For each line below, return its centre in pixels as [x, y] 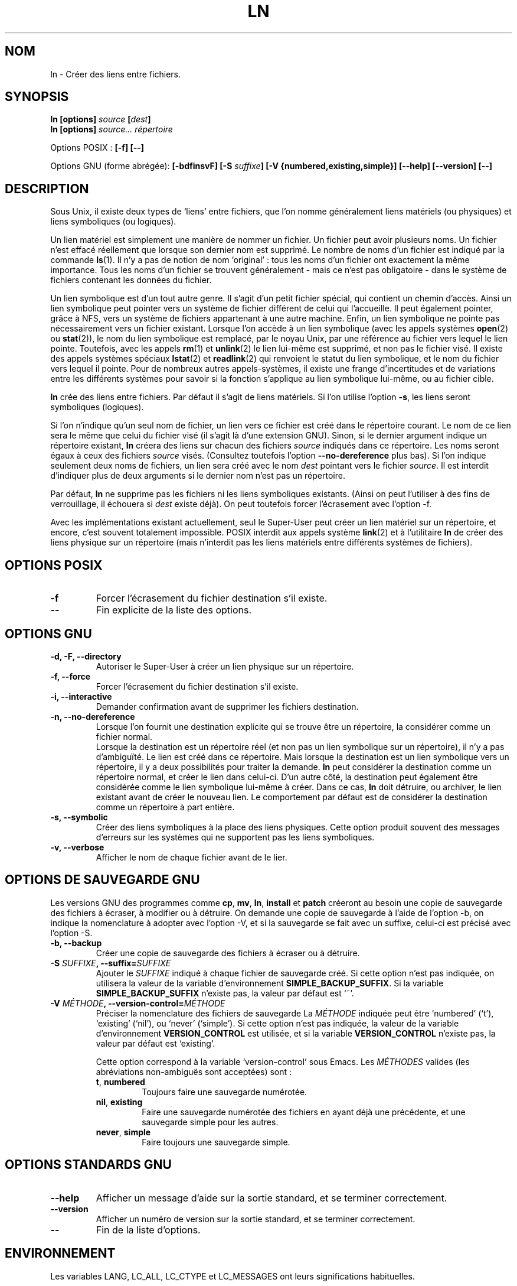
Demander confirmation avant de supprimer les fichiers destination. [227, 706]
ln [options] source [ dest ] [101, 119]
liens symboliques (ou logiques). [113, 222]
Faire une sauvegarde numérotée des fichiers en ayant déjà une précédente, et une [304, 1112]
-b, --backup [76, 943]
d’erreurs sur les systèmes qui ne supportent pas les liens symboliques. [235, 837]
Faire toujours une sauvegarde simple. [216, 1142]
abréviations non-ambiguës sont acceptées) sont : [194, 1071]
